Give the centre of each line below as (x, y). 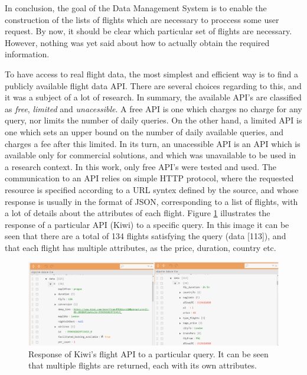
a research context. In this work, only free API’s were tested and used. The (141, 166)
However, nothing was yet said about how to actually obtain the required (137, 42)
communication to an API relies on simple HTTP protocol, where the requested (149, 178)
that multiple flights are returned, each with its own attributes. (143, 365)
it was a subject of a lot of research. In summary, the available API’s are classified (153, 97)
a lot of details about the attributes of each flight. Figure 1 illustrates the (138, 213)
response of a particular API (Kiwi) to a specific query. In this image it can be (147, 224)
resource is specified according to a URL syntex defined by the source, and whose (152, 189)
